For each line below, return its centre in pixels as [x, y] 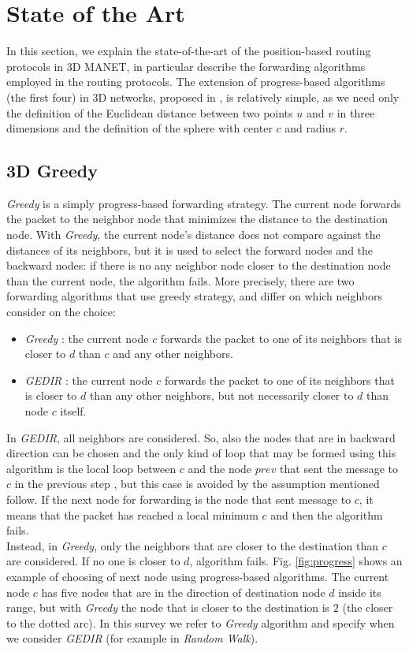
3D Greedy [52, 171]
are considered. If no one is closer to [93, 561]
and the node [220, 468]
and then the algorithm [327, 514]
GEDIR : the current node [89, 380]
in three [356, 112]
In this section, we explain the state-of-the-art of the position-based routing [189, 51]
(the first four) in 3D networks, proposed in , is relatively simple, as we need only [203, 97]
